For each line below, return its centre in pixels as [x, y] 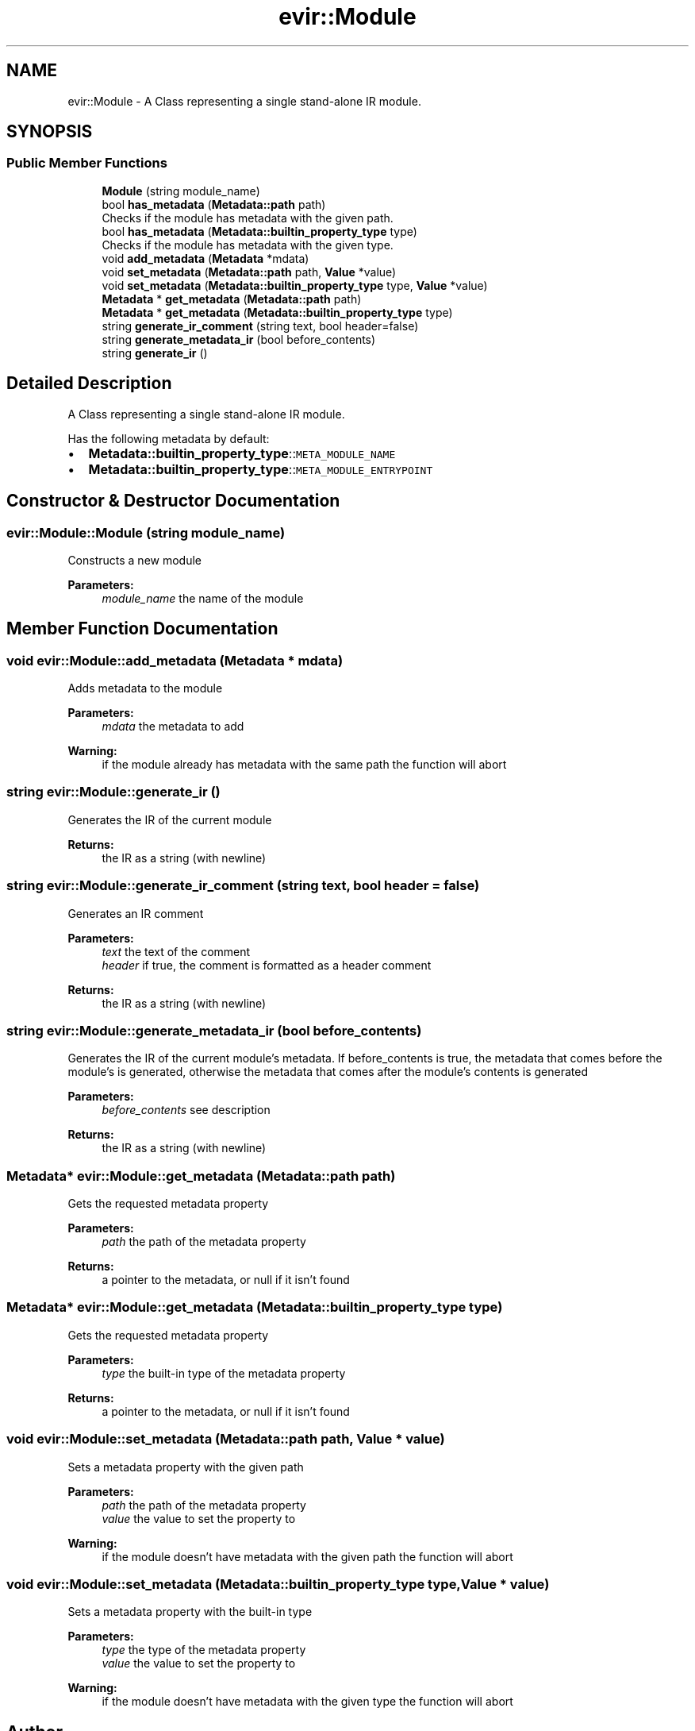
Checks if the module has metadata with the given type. [248, 245]
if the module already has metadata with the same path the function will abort [304, 765]
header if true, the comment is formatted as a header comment [267, 965]
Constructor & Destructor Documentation [173, 501]
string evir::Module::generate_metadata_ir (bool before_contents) [214, 1030]
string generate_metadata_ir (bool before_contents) [239, 339]
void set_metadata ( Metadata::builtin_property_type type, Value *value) [295, 285]
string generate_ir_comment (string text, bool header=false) [260, 326]
